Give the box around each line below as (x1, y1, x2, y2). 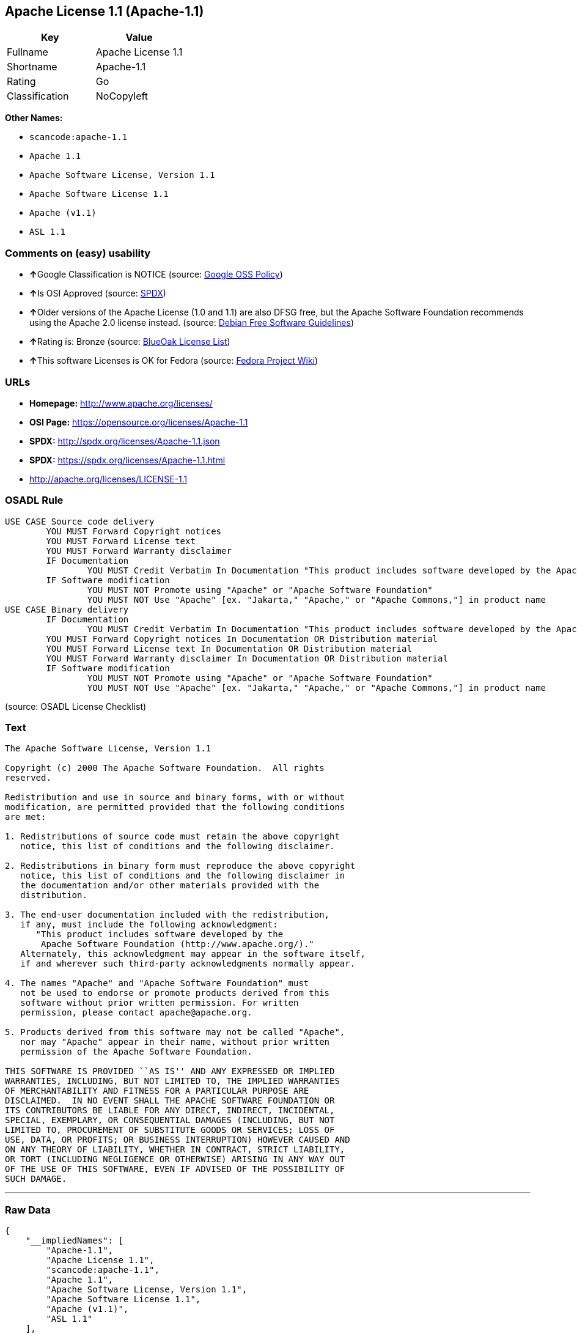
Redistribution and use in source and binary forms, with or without (5, 792, 345, 803)
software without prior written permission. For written (20, 998, 299, 1008)
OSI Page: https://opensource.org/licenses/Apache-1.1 (29, 416, 248, 427)
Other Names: (5, 112, 63, 123)
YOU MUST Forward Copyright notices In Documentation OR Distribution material (46, 633, 438, 644)
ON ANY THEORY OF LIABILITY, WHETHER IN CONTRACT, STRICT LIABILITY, (5, 1144, 345, 1155)
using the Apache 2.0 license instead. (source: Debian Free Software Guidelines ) (29, 317, 354, 328)
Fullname (7, 46, 48, 59)
